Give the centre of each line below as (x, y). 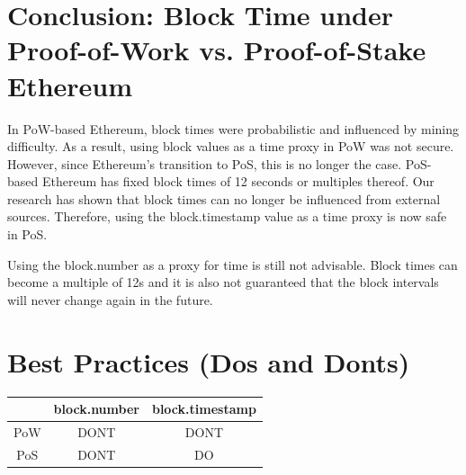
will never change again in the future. (110, 299)
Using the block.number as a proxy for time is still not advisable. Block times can (233, 264)
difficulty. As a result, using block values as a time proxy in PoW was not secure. (231, 146)
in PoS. (27, 234)
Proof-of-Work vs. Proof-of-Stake (217, 50)
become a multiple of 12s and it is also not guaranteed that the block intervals (223, 282)
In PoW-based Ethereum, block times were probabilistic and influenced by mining (233, 128)
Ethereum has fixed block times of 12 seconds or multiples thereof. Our (238, 181)
